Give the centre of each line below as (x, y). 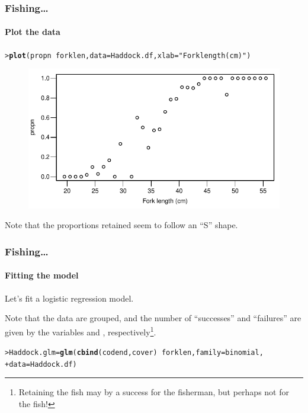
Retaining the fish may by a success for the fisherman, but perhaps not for (154, 392)
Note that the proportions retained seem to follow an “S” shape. (121, 225)
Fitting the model (42, 275)
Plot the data (33, 32)
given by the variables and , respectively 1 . (81, 331)
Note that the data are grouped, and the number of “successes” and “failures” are (153, 318)
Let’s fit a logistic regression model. (69, 298)
